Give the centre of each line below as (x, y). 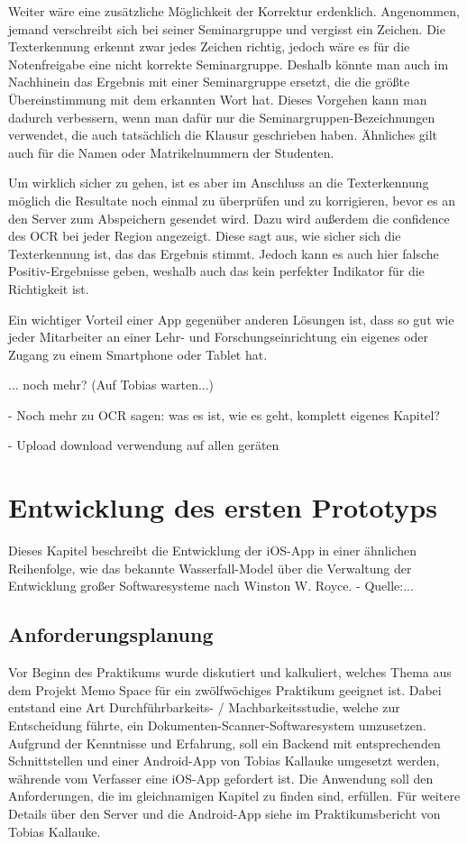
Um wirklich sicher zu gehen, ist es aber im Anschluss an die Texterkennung (219, 183)
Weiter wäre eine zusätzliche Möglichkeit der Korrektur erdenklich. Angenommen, (234, 11)
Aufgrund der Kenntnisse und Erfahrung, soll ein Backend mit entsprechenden (224, 743)
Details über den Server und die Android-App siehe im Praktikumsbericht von (224, 813)
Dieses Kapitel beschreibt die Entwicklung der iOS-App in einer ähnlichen (213, 550)
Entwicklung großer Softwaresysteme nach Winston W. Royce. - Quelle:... (211, 586)
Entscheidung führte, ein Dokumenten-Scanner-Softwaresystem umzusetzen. (217, 725)
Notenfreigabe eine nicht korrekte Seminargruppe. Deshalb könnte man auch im (229, 64)
